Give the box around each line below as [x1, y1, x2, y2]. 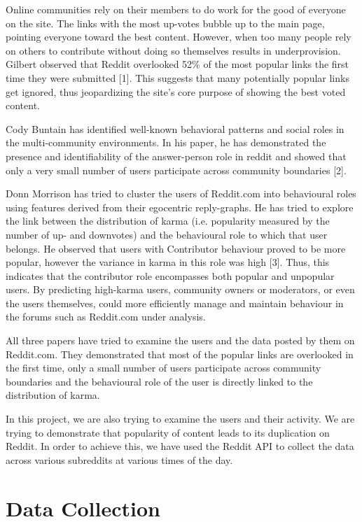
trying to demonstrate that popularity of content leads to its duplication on [6, 425, 330, 439]
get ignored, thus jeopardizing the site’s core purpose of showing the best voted [6, 84, 346, 99]
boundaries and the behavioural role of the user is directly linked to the [6, 374, 313, 388]
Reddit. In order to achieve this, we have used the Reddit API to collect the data [6, 439, 354, 453]
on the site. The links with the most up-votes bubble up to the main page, [6, 15, 325, 30]
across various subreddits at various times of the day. [6, 452, 233, 467]
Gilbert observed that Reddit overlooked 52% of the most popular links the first [6, 57, 349, 71]
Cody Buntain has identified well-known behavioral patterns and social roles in [6, 121, 344, 136]
